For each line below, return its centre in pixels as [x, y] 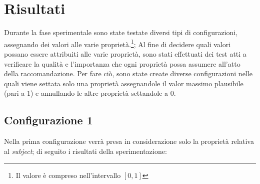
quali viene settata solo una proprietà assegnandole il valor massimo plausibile [124, 83]
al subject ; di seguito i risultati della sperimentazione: [85, 151]
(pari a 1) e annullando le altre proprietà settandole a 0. [90, 93]
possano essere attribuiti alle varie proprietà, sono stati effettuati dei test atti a [125, 53]
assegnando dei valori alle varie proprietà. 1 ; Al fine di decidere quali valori [117, 43]
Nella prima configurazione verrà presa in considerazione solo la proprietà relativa [129, 141]
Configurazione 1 [48, 120]
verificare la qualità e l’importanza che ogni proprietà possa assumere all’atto [122, 63]
